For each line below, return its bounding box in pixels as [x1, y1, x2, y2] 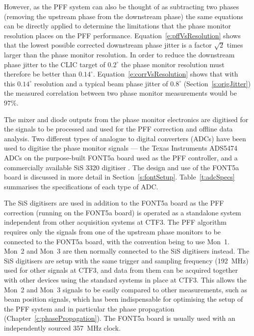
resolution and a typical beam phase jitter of [34, 78, 168, 88]
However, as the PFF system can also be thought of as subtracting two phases [4, 1, 239, 11]
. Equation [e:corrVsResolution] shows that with [93, 69, 238, 79]
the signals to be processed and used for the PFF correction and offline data [4, 124, 233, 134]
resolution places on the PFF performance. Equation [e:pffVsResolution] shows [4, 30, 241, 40]
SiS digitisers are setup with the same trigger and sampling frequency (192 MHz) [4, 255, 249, 265]
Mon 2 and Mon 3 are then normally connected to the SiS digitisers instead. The [4, 246, 250, 256]
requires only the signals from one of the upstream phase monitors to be [4, 227, 221, 237]
